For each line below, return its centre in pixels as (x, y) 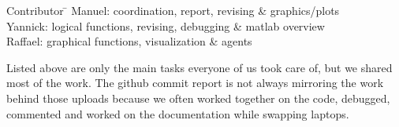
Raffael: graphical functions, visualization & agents (129, 41)
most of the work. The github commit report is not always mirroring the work (195, 83)
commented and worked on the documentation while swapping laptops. (178, 113)
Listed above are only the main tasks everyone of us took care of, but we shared (199, 67)
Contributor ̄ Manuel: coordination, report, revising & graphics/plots (173, 10)
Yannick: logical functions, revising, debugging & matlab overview (166, 25)
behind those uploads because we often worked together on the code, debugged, (198, 98)
